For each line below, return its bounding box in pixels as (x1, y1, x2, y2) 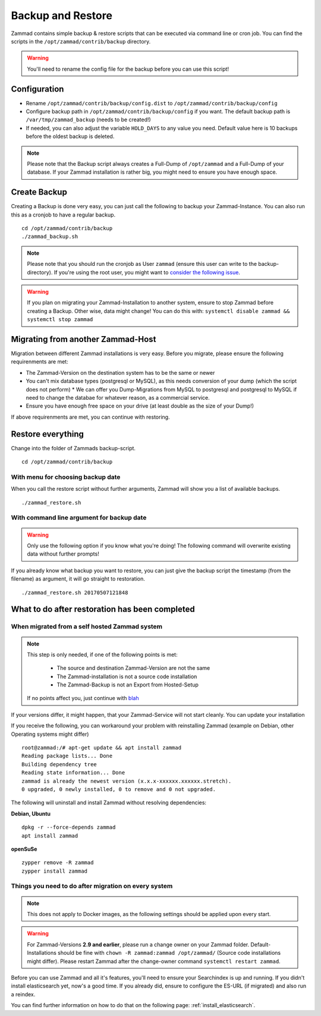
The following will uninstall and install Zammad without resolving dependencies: (11, 799, 207, 806)
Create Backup (11, 187, 68, 197)
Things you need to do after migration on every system (11, 882, 173, 890)
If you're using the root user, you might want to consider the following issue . (53, 268, 241, 276)
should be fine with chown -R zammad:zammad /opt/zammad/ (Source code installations (57, 949, 281, 957)
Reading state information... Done (21, 769, 125, 776)
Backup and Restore (11, 9, 113, 22)
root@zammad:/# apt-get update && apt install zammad (21, 744, 181, 751)
